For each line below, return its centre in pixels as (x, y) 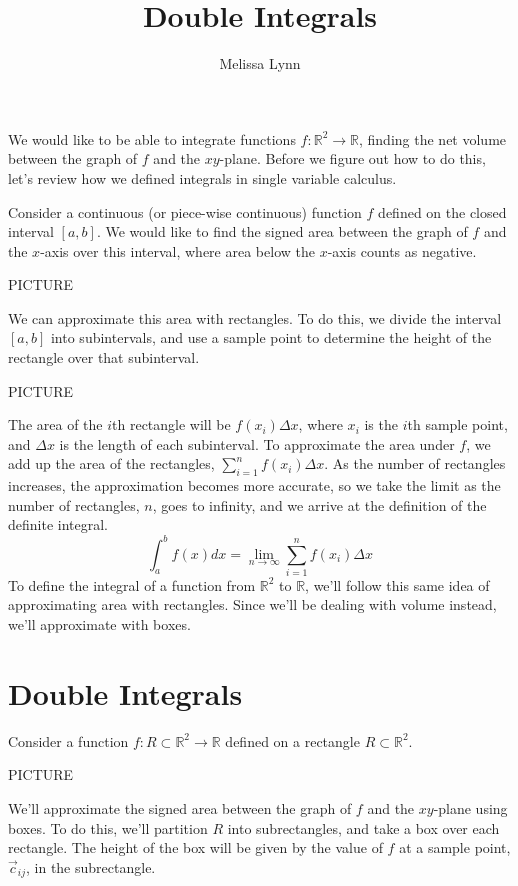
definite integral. (58, 524)
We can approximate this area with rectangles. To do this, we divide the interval (255, 317)
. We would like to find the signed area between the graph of (282, 231)
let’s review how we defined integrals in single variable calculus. (202, 177)
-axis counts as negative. (402, 250)
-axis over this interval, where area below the (177, 250)
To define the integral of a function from (132, 584)
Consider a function (68, 740)
